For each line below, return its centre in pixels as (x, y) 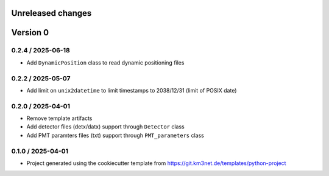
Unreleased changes (51, 13)
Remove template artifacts (59, 118)
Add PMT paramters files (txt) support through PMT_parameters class (115, 135)
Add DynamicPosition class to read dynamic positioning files (105, 62)
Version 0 (30, 33)
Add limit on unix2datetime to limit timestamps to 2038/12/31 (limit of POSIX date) (132, 90)
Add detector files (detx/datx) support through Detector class (106, 127)
